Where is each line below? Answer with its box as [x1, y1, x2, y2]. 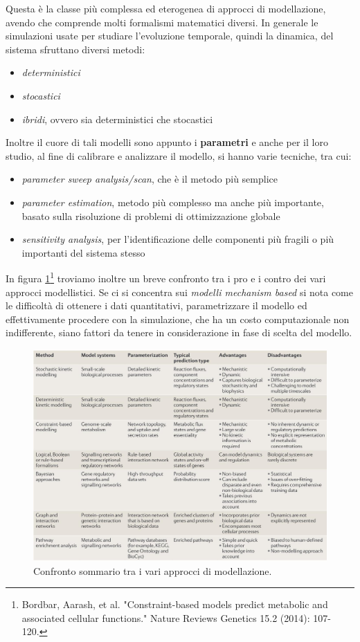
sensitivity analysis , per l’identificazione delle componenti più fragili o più [21, 232, 334, 246]
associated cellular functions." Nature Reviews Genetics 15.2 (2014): [21, 610, 310, 625]
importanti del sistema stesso [21, 245, 145, 259]
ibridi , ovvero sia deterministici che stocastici [21, 111, 213, 126]
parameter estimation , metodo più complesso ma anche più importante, [21, 194, 324, 209]
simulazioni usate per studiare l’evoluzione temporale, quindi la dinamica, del [6, 28, 334, 43]
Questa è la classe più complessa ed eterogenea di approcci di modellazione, [6, 1, 326, 15]
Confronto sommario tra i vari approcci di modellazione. [33, 563, 272, 578]
